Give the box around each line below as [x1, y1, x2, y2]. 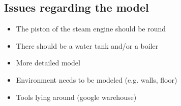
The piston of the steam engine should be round [16, 23, 166, 34]
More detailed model [16, 57, 80, 68]
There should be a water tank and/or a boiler [16, 40, 159, 51]
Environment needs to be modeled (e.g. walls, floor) [16, 74, 177, 85]
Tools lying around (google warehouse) [16, 91, 137, 102]
